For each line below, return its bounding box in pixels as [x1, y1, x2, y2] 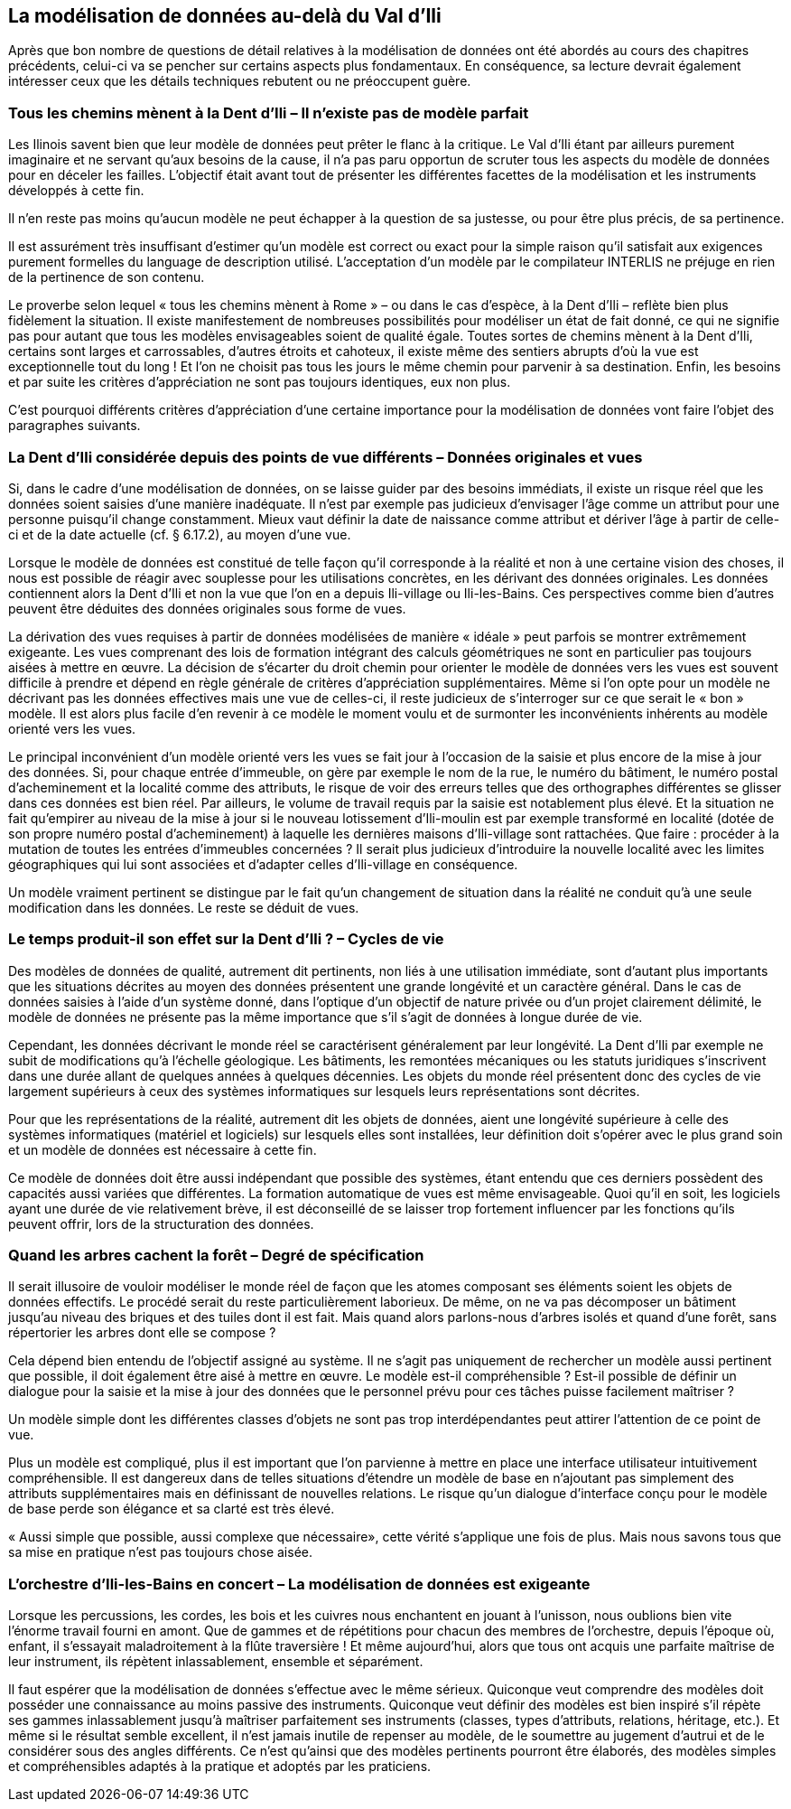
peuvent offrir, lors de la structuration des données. [8, 1215, 314, 1232]
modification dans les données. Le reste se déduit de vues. [8, 899, 359, 915]
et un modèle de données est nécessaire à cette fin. [8, 1141, 317, 1158]
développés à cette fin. [8, 183, 144, 199]
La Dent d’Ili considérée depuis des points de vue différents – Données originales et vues [8, 447, 643, 466]
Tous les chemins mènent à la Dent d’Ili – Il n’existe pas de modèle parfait [8, 103, 529, 122]
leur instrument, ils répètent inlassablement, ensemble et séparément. [8, 1654, 423, 1670]
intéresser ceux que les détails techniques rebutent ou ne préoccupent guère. [8, 73, 471, 89]
